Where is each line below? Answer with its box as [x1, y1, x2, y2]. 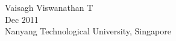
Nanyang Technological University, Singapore [5, 25, 171, 37]
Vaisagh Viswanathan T [5, 1, 93, 14]
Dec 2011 [5, 13, 39, 25]
